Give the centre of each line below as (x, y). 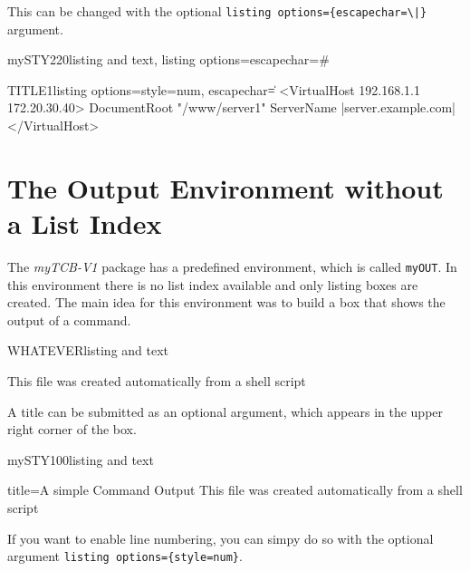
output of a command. (69, 319)
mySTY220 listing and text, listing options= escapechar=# (168, 59)
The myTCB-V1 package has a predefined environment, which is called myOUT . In (232, 266)
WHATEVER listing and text (88, 350)
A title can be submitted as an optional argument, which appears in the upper (225, 411)
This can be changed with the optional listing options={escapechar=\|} (217, 11)
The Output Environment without (225, 187)
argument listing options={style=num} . (125, 556)
